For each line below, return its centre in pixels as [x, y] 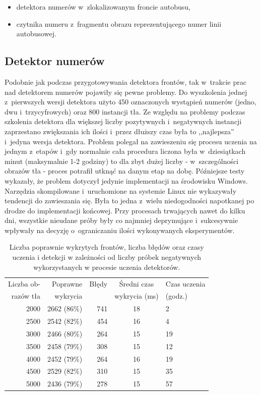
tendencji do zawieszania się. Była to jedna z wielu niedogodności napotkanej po [129, 201]
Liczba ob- [24, 283]
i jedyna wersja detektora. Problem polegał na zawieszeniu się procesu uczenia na [131, 141]
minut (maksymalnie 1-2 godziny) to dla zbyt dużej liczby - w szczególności [122, 161]
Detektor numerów [55, 61]
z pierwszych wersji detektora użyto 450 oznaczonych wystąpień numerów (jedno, [130, 102]
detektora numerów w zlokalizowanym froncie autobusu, [103, 7]
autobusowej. [36, 34]
